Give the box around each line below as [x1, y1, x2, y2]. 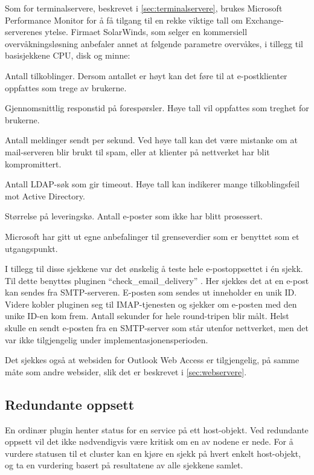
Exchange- [245, 13, 284, 26]
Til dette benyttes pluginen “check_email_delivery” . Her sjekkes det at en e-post [5, 274, 309, 286]
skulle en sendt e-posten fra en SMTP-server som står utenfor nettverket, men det [5, 322, 309, 334]
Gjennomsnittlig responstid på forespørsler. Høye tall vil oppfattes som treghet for [5, 102, 309, 114]
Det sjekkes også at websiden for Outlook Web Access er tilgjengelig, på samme [5, 354, 300, 366]
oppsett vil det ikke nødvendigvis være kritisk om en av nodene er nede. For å [5, 435, 293, 448]
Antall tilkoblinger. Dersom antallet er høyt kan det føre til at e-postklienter [5, 69, 287, 82]
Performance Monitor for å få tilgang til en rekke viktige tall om [5, 13, 243, 26]
